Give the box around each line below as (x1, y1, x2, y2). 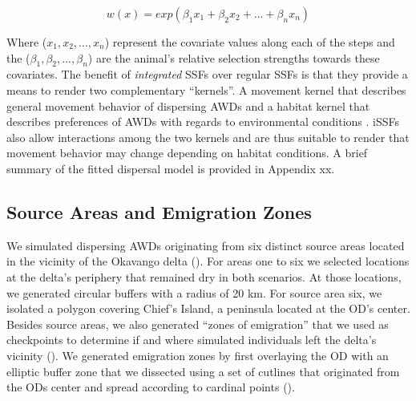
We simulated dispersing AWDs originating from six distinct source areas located (6, 237, 405, 253)
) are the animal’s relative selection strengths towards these (87, 49, 380, 66)
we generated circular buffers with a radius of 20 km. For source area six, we (6, 284, 382, 301)
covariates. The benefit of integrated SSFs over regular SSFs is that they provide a (6, 66, 408, 83)
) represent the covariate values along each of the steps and (104, 34, 395, 50)
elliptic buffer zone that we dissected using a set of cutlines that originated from (6, 363, 400, 379)
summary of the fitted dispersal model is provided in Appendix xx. (6, 160, 335, 176)
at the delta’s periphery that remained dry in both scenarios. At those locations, (6, 268, 402, 285)
